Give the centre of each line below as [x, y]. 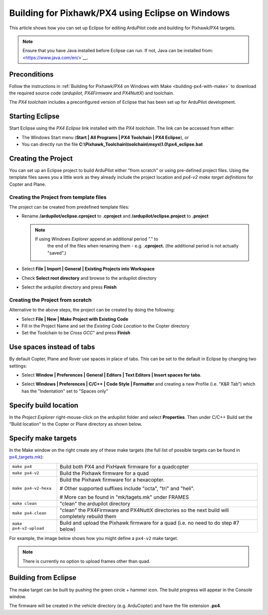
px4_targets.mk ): [27, 457]
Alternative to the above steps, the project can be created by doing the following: [92, 310]
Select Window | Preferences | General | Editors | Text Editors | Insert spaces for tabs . [112, 375]
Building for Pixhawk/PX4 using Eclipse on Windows [120, 13]
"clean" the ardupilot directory [95, 503]
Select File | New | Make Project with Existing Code [75, 319]
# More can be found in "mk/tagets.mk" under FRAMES [124, 497]
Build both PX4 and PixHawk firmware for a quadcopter [124, 466]
